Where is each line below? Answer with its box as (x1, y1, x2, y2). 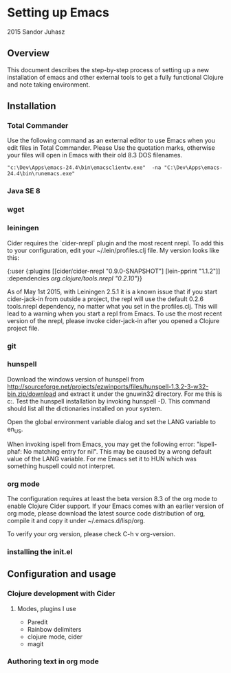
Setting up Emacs (7, 5, 110, 21)
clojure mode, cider (27, 632, 82, 641)
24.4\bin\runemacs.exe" (7, 170, 76, 177)
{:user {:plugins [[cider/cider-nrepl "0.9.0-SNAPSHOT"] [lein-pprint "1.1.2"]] (7, 267, 221, 275)
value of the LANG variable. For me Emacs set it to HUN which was (7, 454, 197, 463)
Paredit (27, 617, 48, 626)
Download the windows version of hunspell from (7, 375, 144, 383)
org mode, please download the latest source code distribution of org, (7, 509, 206, 517)
